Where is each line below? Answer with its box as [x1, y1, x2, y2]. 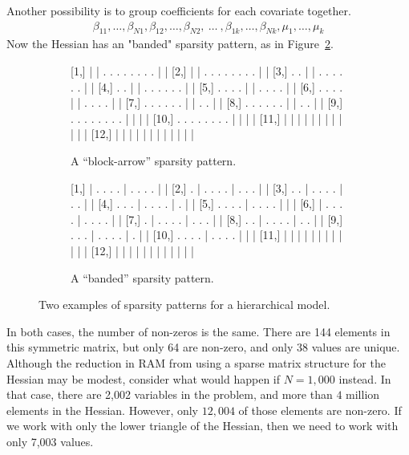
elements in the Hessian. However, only [6, 401, 199, 418]
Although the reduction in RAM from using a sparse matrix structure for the [6, 354, 386, 371]
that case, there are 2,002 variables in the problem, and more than [6, 386, 333, 403]
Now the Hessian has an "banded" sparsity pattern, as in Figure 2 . [6, 35, 334, 52]
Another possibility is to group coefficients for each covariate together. [6, 2, 351, 18]
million [346, 386, 380, 403]
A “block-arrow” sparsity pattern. [71, 152, 237, 169]
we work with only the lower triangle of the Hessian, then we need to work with [6, 417, 399, 434]
